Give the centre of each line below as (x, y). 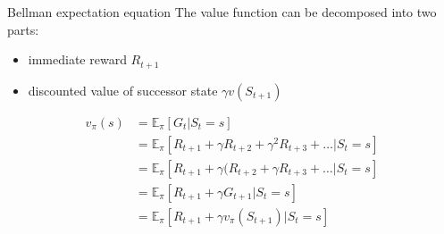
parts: (23, 29)
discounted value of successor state (123, 90)
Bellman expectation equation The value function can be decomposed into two (222, 12)
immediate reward (77, 59)
